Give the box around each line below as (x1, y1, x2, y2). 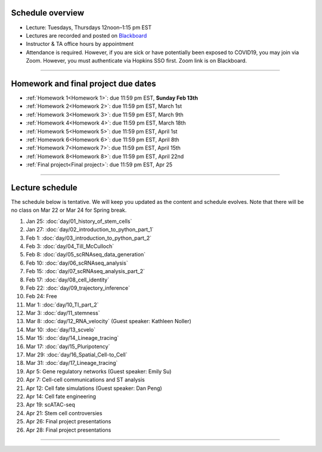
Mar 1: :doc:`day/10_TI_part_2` (26, 301, 99, 308)
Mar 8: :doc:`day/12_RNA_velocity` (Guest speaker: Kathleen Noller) (26, 318, 192, 325)
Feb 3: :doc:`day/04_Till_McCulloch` (26, 242, 114, 250)
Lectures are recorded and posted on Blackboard (26, 32, 147, 39)
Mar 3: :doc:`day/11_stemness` (26, 309, 100, 317)
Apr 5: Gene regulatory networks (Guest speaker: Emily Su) (26, 367, 172, 375)
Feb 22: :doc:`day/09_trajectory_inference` (26, 284, 131, 292)
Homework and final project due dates (11, 78, 156, 89)
